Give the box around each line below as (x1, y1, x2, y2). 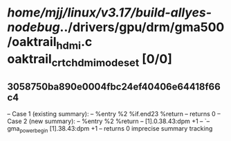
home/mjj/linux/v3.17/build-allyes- (7, 5, 212, 21)
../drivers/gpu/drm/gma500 (59, 19, 225, 35)
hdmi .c (56, 34, 93, 52)
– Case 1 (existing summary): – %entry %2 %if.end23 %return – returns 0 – (7, 110, 221, 118)
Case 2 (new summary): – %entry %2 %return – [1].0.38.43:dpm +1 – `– (7, 117, 210, 125)
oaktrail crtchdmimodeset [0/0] (7, 51, 173, 69)
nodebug (7, 19, 60, 35)
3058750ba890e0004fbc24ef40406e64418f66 (7, 80, 221, 92)
